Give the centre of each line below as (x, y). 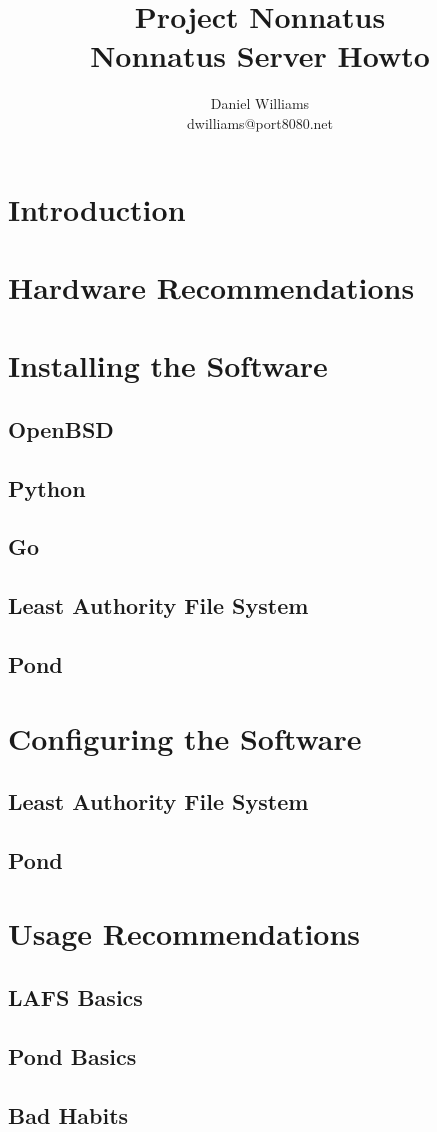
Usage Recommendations (184, 933)
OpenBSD (61, 428)
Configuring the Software (185, 737)
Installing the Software (168, 365)
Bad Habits (68, 1114)
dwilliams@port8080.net (260, 122)
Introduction (97, 208)
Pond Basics (72, 1055)
